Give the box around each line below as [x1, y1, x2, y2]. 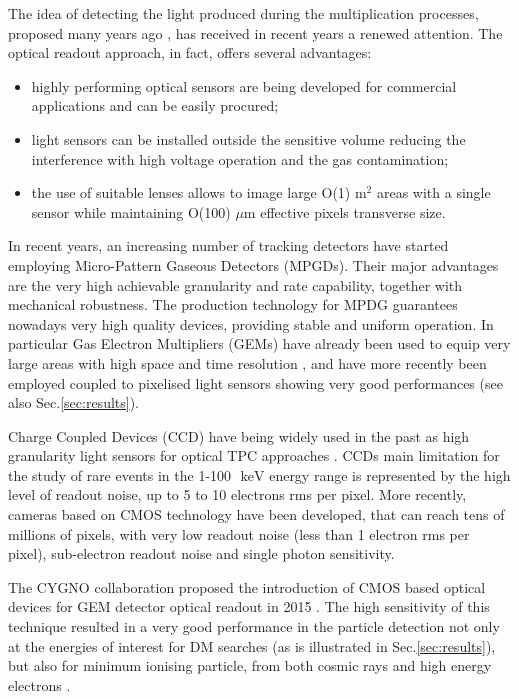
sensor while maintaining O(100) [31, 201, 231, 222]
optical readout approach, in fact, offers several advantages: [8, 42, 372, 63]
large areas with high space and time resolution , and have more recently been [8, 352, 487, 373]
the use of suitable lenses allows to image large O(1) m [31, 182, 367, 203]
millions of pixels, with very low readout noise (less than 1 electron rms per [8, 523, 470, 544]
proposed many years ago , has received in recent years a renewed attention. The [8, 22, 503, 43]
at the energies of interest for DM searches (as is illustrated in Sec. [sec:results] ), [8, 635, 496, 656]
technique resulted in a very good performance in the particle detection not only [8, 616, 500, 637]
